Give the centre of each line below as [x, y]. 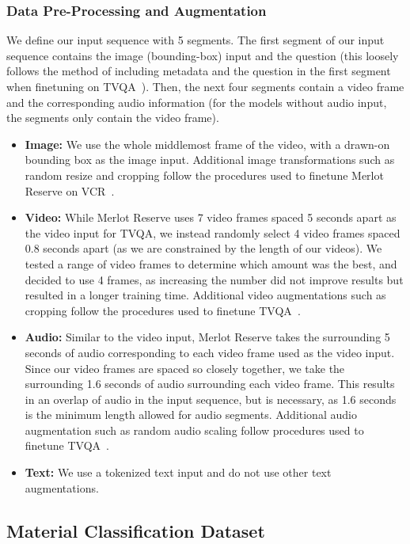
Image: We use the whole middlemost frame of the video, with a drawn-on [207, 144]
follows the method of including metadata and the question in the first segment [199, 71]
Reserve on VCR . [70, 190]
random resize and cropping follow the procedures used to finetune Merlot [204, 175]
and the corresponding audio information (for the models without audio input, [197, 102]
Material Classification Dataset [136, 530]
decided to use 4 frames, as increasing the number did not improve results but [214, 279]
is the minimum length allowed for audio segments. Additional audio [191, 415]
